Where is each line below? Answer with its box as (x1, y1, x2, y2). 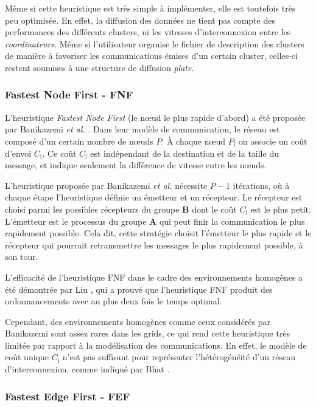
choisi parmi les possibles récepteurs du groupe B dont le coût (5, 202, 237, 215)
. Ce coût (42, 146, 77, 159)
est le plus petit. (250, 202, 311, 215)
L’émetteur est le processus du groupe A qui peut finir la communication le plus (5, 214, 305, 227)
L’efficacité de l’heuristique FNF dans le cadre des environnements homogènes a (5, 270, 303, 283)
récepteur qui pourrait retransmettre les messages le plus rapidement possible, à (5, 238, 303, 251)
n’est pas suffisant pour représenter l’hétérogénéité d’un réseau (62, 351, 296, 363)
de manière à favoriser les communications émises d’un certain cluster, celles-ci (5, 49, 298, 62)
